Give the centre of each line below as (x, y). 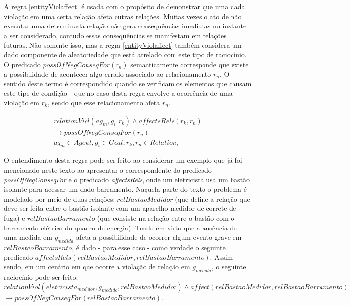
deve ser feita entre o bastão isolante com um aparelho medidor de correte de (120, 208)
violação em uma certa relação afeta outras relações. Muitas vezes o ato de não (123, 16)
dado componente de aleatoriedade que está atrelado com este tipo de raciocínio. (125, 54)
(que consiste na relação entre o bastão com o (166, 217)
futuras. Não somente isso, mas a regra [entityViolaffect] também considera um (123, 45)
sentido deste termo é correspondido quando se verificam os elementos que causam (128, 83)
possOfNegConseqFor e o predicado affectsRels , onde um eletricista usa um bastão (127, 179)
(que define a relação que (213, 198)
